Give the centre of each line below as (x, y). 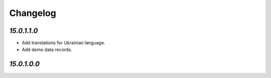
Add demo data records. (47, 49)
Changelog (33, 13)
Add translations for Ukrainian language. (63, 43)
